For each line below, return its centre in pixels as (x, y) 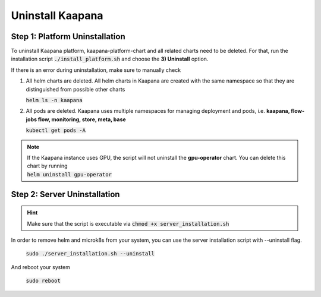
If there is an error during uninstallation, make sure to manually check (96, 70)
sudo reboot (43, 281)
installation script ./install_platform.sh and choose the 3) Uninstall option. (110, 59)
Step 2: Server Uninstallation (65, 194)
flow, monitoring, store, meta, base (82, 119)
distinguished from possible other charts (75, 89)
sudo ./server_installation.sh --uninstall (90, 254)
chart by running (47, 166)
